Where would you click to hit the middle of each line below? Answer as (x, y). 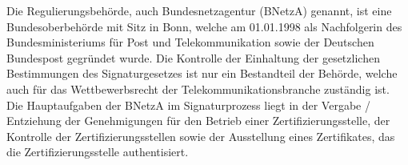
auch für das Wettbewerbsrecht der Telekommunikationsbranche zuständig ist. (198, 89)
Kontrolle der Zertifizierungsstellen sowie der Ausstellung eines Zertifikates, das (201, 136)
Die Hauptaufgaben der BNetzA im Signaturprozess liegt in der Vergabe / (188, 105)
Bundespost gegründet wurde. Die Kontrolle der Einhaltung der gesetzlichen (193, 57)
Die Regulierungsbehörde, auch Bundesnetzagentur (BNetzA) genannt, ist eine (199, 10)
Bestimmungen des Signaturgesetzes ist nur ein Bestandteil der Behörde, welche (202, 73)
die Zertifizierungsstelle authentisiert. (98, 152)
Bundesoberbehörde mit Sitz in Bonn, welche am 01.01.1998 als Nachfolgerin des (204, 26)
